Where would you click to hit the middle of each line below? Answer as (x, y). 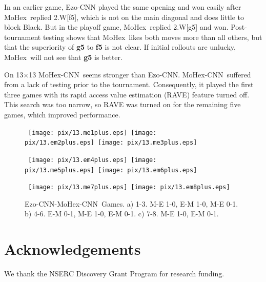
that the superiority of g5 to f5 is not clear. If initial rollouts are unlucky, (120, 47)
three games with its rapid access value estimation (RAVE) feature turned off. (127, 94)
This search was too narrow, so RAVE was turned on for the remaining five (122, 104)
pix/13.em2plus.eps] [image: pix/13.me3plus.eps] (111, 143)
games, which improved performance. (62, 114)
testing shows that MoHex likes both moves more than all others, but (152, 37)
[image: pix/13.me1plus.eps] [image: (93, 133)
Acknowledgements (73, 249)
